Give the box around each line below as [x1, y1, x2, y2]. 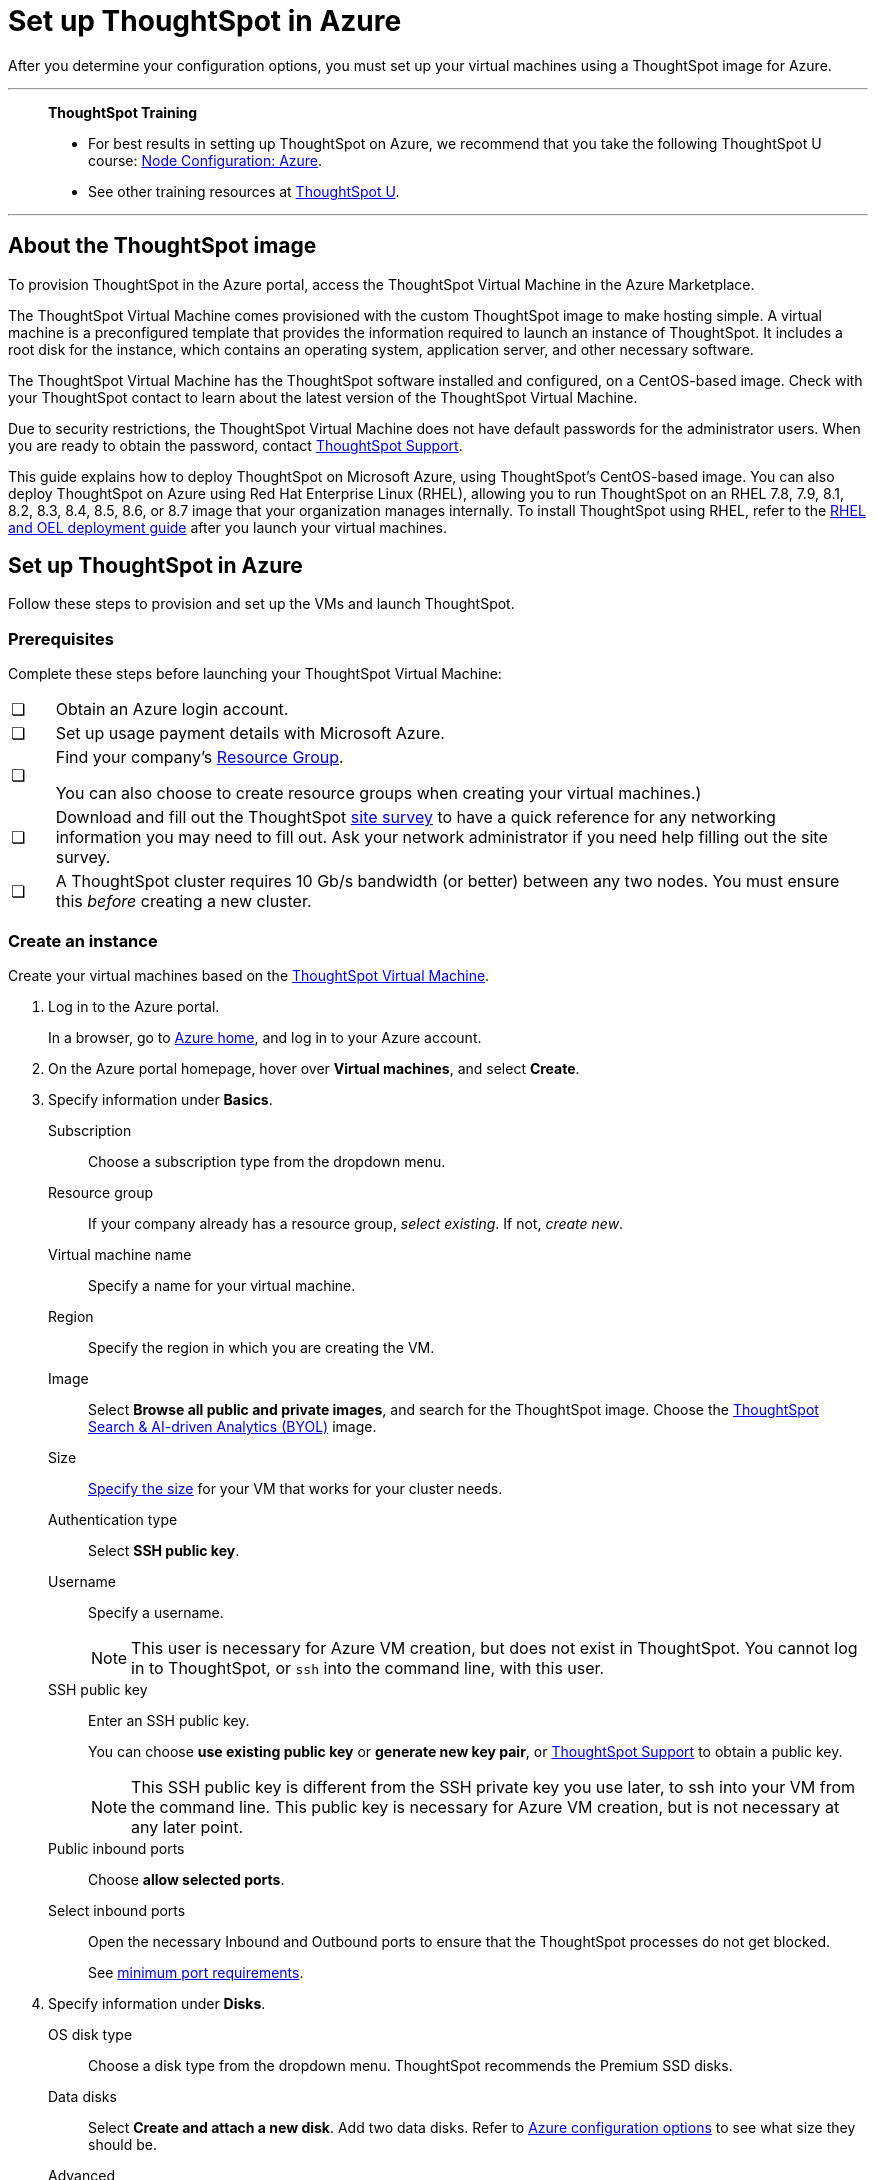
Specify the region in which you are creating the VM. [88, 1338, 435, 1356]
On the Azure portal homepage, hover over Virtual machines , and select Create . [48, 1059, 580, 1077]
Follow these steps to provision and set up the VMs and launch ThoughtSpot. [8, 595, 515, 613]
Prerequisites [8, 628, 114, 649]
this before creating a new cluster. [55, 891, 312, 912]
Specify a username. [88, 1603, 224, 1621]
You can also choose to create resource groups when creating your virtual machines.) [55, 783, 702, 804]
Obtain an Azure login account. [55, 699, 289, 720]
